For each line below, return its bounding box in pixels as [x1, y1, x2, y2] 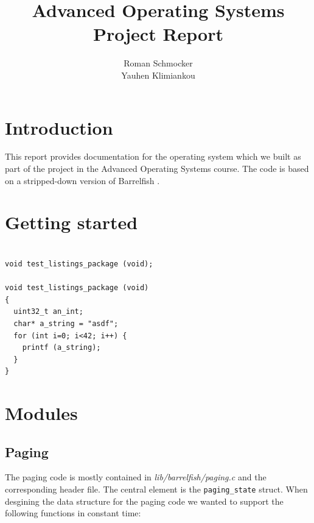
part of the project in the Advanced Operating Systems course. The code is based [5, 162, 309, 175]
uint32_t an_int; [13, 307, 83, 316]
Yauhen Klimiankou [121, 68, 195, 81]
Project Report [92, 21, 223, 46]
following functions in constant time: [5, 507, 141, 519]
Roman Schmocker [124, 57, 193, 69]
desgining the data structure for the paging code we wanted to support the [5, 494, 284, 507]
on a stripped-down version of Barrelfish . [5, 174, 160, 187]
